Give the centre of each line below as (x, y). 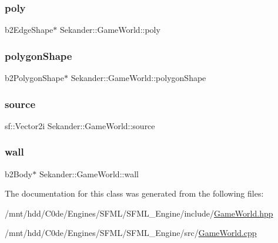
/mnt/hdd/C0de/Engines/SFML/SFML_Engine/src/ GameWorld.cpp (131, 233)
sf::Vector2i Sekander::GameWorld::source (80, 125)
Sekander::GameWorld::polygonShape (138, 78)
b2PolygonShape (34, 78)
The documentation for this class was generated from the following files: (134, 193)
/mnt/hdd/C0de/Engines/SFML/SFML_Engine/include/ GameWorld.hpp (139, 213)
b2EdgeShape (29, 30)
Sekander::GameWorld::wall (89, 173)
